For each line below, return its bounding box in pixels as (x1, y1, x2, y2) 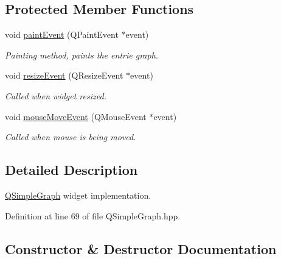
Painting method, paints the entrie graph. (5, 48, 159, 61)
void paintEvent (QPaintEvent (5, 28, 119, 41)
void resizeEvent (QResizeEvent (5, 69, 123, 82)
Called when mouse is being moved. (5, 130, 136, 143)
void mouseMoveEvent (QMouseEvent (5, 110, 147, 122)
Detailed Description (5, 160, 138, 179)
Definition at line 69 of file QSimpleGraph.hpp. (5, 209, 181, 222)
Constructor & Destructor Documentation (5, 239, 277, 258)
